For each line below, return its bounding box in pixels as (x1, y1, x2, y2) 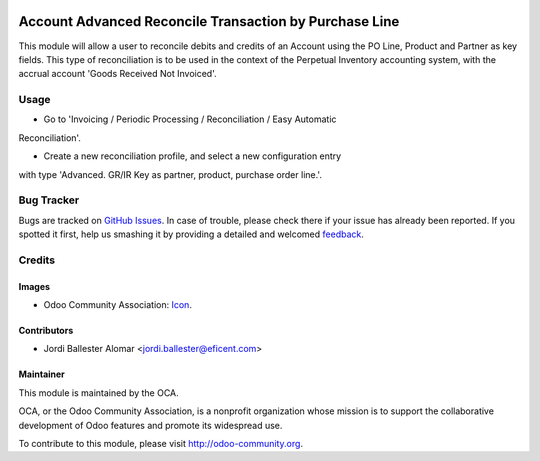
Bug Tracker (18, 193, 80, 207)
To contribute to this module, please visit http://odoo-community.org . (18, 438, 304, 450)
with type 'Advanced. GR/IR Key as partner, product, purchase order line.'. (18, 168, 322, 180)
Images (18, 280, 50, 292)
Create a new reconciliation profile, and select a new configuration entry (43, 150, 342, 162)
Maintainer (18, 368, 65, 380)
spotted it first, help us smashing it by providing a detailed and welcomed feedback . (18, 228, 365, 240)
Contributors (18, 325, 74, 337)
